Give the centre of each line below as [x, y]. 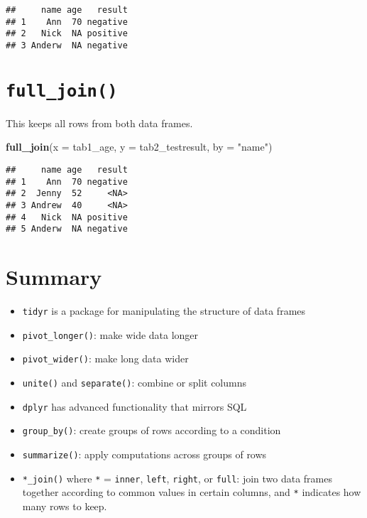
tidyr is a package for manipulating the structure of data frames [164, 311]
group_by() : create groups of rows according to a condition [152, 430]
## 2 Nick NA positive [67, 34]
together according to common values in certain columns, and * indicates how [192, 492]
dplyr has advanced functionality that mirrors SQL [135, 406]
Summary [54, 277]
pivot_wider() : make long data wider [105, 358]
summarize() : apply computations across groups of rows [144, 454]
